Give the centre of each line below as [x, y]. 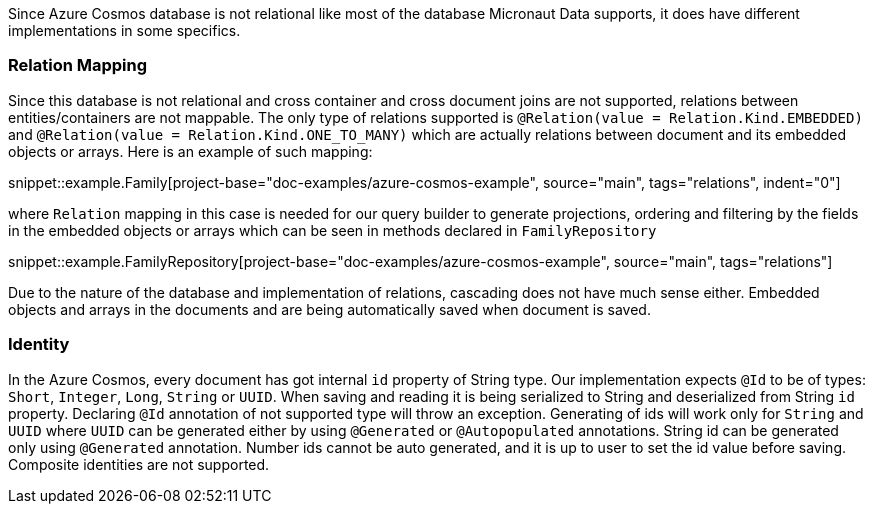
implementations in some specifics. [124, 30]
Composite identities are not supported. [139, 464]
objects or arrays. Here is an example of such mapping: [190, 151]
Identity [39, 344]
